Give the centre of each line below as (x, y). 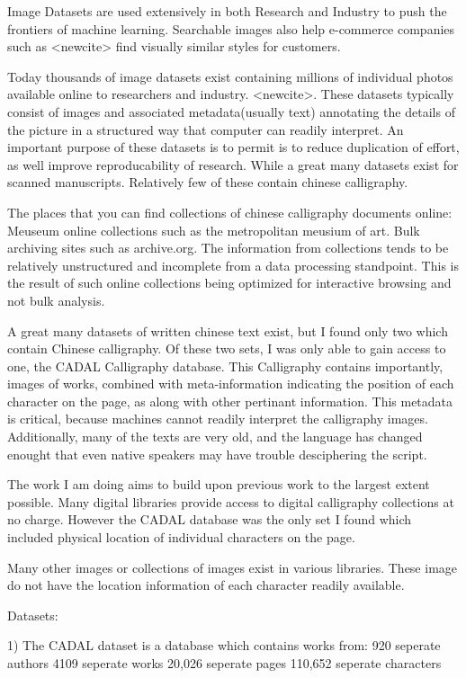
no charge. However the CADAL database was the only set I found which (210, 519)
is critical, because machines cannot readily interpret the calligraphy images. (218, 419)
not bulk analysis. (56, 300)
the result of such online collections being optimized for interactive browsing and (229, 283)
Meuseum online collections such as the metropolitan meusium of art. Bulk (214, 230)
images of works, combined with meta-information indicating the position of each (231, 384)
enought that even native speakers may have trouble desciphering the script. (217, 454)
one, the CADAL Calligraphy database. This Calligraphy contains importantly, (225, 366)
